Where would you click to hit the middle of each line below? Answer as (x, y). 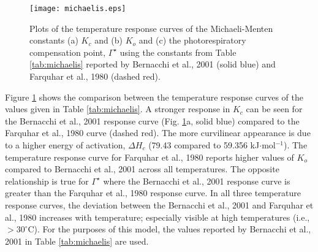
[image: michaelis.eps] (78, 9)
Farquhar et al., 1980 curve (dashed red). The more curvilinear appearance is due (158, 133)
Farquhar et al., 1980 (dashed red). (95, 76)
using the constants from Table (178, 52)
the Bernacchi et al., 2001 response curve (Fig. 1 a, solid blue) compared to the (152, 120)
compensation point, (68, 52)
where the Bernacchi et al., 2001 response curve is (197, 181)
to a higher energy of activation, (65, 145)
